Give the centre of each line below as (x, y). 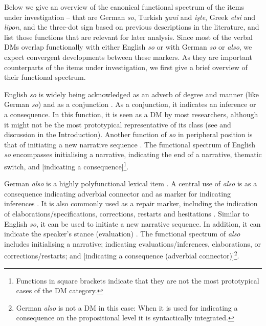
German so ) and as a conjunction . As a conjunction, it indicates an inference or (130, 104)
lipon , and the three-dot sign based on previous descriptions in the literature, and (132, 27)
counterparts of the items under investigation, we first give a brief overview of (126, 67)
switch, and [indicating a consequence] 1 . (66, 165)
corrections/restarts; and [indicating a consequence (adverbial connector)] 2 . (122, 255)
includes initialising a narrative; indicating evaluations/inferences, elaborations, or (132, 243)
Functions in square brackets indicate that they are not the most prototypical (138, 280)
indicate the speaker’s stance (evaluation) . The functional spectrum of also (122, 234)
